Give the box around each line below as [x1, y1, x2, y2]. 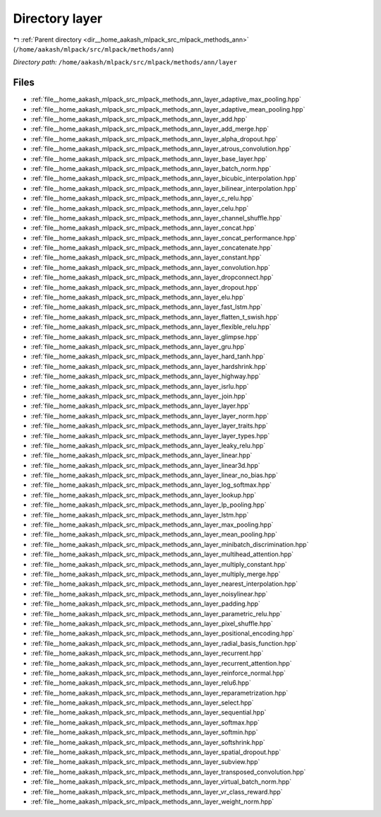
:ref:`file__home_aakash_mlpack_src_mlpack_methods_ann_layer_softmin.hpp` [30, 728, 258, 736]
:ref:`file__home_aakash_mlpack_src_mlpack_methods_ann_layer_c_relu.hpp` [30, 194, 254, 203]
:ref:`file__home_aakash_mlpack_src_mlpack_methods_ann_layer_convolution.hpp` [30, 263, 271, 271]
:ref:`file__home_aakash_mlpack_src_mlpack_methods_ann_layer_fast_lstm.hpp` [30, 302, 262, 311]
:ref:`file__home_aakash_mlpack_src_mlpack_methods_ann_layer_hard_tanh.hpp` [30, 352, 266, 360]
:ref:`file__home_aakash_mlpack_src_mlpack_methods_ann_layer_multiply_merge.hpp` [30, 570, 282, 578]
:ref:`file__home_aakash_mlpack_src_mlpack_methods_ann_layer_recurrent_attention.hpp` [30, 659, 292, 667]
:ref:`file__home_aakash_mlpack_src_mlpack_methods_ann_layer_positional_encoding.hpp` [30, 629, 295, 637]
